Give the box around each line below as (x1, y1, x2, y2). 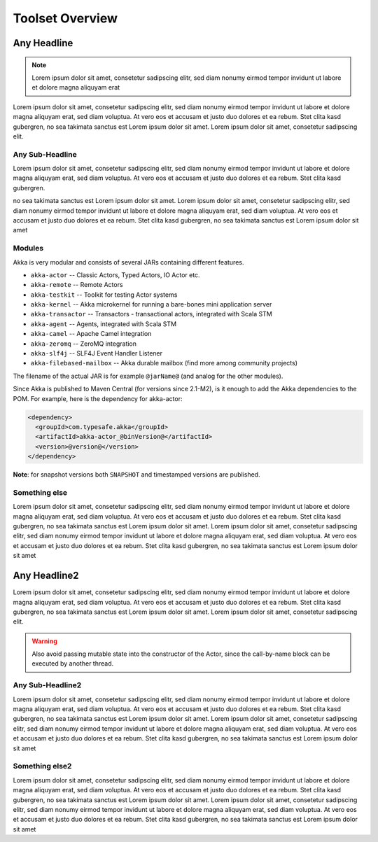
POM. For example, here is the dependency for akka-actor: (13, 394, 183, 402)
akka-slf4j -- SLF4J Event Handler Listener (30, 349, 163, 358)
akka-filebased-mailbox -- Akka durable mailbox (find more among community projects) (30, 359, 297, 367)
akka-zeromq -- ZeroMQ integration (30, 339, 136, 348)
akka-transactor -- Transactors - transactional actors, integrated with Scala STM (30, 310, 272, 318)
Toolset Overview (13, 10, 118, 26)
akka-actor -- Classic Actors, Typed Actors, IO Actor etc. (30, 270, 200, 279)
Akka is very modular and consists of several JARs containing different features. (13, 258, 244, 266)
